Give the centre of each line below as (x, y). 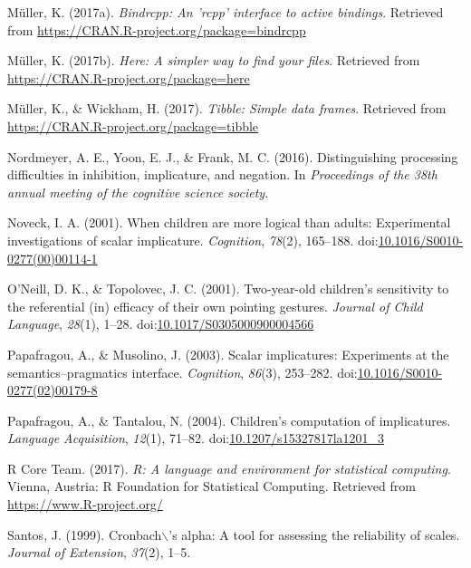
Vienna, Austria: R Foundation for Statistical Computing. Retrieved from (211, 486)
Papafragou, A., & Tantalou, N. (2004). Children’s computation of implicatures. (229, 420)
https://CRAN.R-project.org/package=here (129, 77)
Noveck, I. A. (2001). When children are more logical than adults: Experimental (229, 222)
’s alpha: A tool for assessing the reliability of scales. (314, 534)
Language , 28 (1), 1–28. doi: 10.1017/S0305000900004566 (161, 324)
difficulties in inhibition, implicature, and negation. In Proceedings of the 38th (222, 174)
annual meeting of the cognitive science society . (138, 192)
